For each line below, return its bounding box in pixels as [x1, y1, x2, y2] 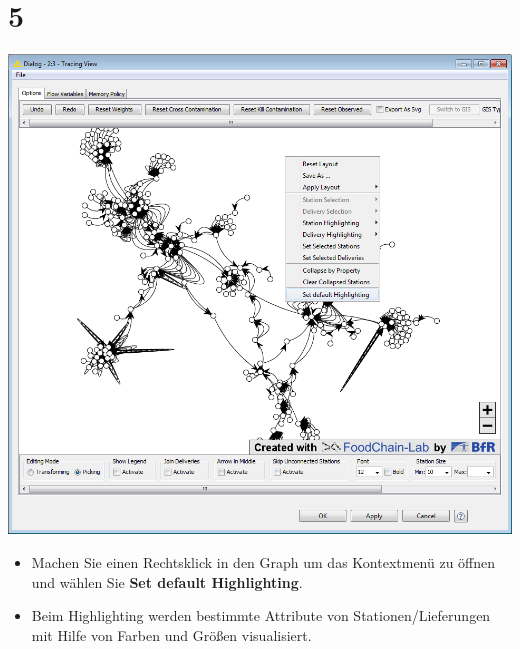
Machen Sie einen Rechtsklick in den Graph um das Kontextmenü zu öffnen [31, 551, 496, 572]
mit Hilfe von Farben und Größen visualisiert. [31, 624, 312, 645]
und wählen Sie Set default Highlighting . [31, 571, 303, 592]
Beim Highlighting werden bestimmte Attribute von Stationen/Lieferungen [31, 605, 491, 626]
